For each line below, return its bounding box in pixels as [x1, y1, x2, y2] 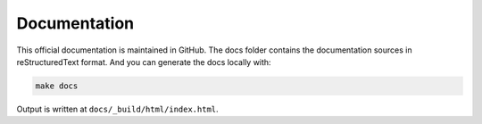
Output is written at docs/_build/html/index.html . [16, 103, 219, 114]
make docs [35, 80, 79, 91]
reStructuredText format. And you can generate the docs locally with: [16, 56, 271, 67]
